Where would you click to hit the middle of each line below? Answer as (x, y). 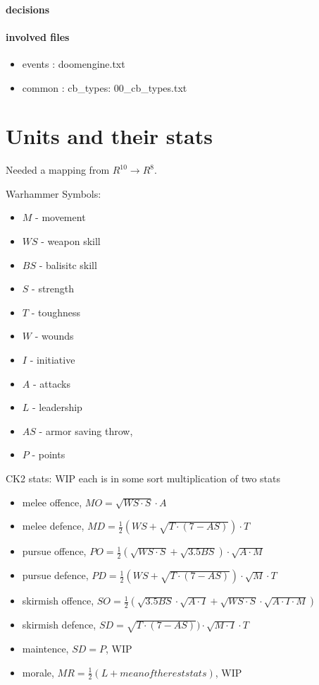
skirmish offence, (58, 601)
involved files (38, 36)
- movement (61, 217)
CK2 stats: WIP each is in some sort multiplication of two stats (143, 478)
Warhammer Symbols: (54, 193)
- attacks (51, 383)
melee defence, (53, 526)
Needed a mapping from (58, 170)
